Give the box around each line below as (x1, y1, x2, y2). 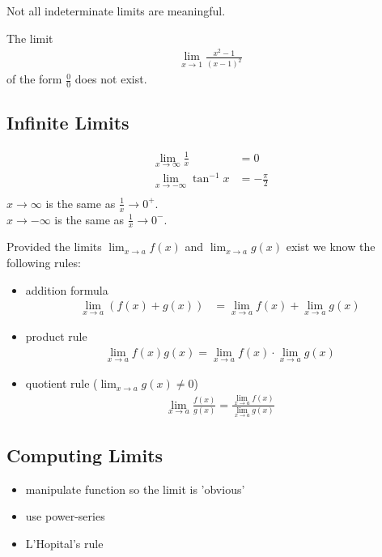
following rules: (6, 253, 81, 270)
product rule (25, 328, 87, 345)
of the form (6, 70, 62, 87)
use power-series (25, 508, 105, 525)
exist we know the (286, 238, 376, 255)
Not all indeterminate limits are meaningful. (6, 2, 226, 19)
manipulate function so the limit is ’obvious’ (25, 480, 245, 497)
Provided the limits (6, 238, 102, 255)
